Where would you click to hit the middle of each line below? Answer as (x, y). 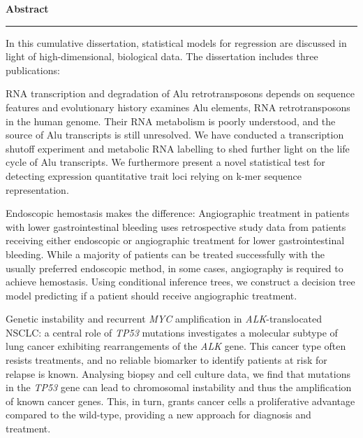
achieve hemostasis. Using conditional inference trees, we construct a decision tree (180, 282)
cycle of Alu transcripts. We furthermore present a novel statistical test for (165, 162)
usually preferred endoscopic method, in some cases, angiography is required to (175, 268)
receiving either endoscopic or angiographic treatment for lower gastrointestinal (175, 240)
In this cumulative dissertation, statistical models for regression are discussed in (176, 42)
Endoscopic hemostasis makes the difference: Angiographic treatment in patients (178, 213)
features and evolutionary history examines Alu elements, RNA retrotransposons (178, 107)
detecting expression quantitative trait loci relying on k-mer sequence (154, 175)
